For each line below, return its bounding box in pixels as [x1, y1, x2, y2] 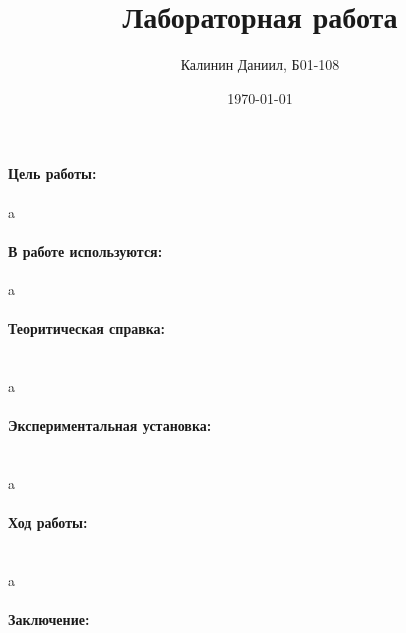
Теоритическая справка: [8, 318, 166, 339]
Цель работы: [8, 163, 97, 184]
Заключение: [8, 609, 90, 630]
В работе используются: [8, 240, 163, 261]
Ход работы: [8, 512, 88, 533]
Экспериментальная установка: [8, 415, 212, 436]
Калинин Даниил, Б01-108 [180, 54, 340, 75]
